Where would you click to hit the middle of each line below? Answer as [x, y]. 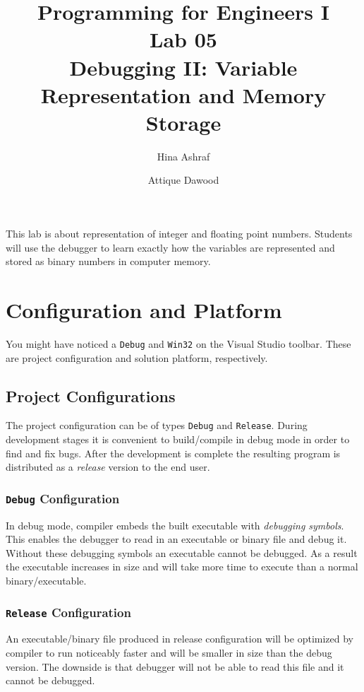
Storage [183, 122]
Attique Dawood [183, 180]
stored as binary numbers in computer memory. [108, 261]
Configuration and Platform [144, 310]
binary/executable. [46, 581]
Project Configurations [91, 395]
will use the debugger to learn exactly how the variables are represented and [170, 247]
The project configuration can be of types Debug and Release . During [157, 425]
